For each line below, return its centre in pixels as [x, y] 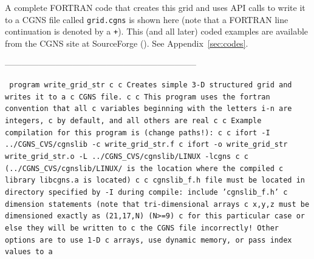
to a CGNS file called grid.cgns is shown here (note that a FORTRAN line [147, 19]
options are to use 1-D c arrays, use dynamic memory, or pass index [148, 240]
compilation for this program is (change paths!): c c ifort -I [138, 133]
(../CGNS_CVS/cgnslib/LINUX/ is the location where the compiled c [144, 168]
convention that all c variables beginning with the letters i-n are [148, 109]
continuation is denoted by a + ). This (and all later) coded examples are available [157, 31]
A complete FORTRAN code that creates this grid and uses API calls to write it [155, 7]
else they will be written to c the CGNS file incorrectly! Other [142, 228]
